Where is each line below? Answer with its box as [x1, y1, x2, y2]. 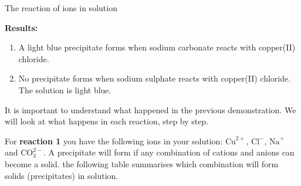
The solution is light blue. [18, 83, 111, 96]
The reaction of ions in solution [5, 2, 117, 13]
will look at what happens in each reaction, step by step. [5, 115, 209, 127]
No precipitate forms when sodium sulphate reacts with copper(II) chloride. [18, 72, 291, 84]
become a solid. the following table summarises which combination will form [5, 157, 279, 170]
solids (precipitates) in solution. [5, 169, 119, 181]
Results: [5, 21, 38, 33]
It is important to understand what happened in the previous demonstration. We [5, 103, 296, 116]
